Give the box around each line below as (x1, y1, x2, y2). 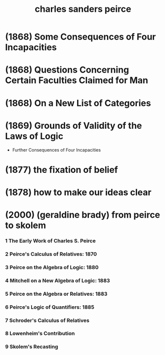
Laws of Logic (5, 130, 63, 142)
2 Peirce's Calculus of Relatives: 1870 (5, 250, 97, 257)
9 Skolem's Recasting (5, 343, 58, 350)
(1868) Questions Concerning (5, 64, 129, 76)
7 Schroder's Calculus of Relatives (5, 317, 90, 324)
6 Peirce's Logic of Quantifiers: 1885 (5, 304, 95, 311)
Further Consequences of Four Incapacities (12, 147, 101, 153)
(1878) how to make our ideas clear (5, 187, 152, 198)
